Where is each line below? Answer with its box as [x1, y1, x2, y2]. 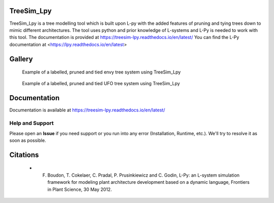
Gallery [9, 55, 33, 63]
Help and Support [9, 119, 54, 127]
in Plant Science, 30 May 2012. [47, 186, 112, 192]
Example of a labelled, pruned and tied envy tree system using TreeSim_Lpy [22, 69, 181, 75]
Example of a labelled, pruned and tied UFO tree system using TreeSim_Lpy [22, 80, 180, 87]
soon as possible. [9, 137, 46, 143]
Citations [9, 150, 39, 159]
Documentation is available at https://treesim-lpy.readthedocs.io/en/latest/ [9, 107, 165, 113]
